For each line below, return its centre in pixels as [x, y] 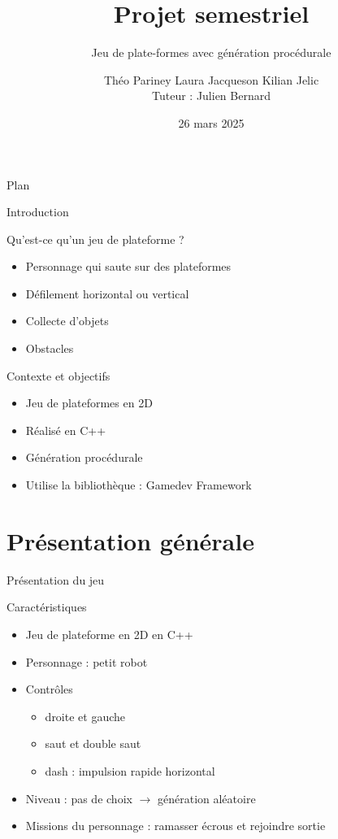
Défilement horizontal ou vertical [107, 293]
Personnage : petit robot [87, 661]
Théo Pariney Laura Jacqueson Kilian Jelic [211, 79]
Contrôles [49, 689]
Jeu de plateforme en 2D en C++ [109, 634]
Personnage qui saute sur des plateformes [128, 266]
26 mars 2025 [211, 122]
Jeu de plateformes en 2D [89, 403]
